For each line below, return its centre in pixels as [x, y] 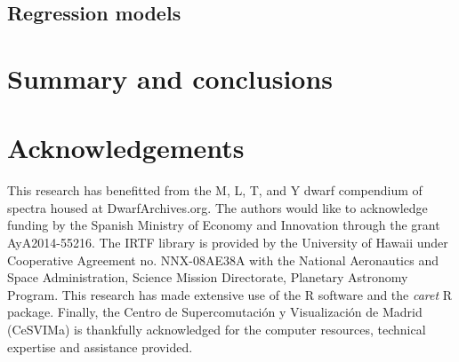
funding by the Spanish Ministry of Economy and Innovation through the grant [224, 225]
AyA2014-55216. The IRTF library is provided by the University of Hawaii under [228, 243]
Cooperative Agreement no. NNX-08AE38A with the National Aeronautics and [223, 260]
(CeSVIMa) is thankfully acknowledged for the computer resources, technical [217, 330]
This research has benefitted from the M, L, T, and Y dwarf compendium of [215, 190]
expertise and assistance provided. [100, 346]
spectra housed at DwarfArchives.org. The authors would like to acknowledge [217, 207]
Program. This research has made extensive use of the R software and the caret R [230, 294]
